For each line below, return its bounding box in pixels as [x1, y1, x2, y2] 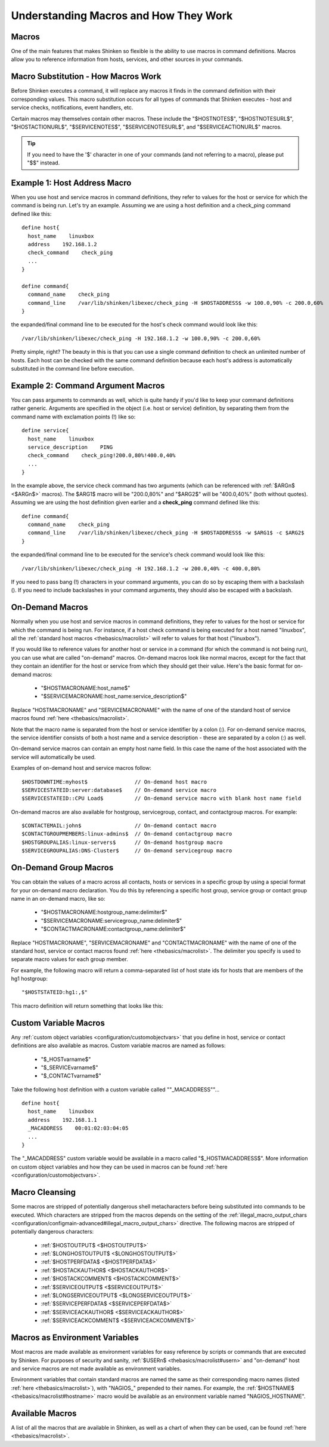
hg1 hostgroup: [11, 975, 48, 983]
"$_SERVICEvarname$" [41, 1064, 98, 1071]
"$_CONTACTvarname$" [41, 1072, 101, 1079]
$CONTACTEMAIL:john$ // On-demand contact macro [21, 822, 217, 829]
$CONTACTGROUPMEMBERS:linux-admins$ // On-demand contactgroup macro [21, 831, 232, 837]
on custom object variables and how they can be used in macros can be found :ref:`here [11, 1163, 228, 1170]
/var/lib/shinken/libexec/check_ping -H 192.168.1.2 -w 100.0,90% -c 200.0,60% [21, 335, 260, 342]
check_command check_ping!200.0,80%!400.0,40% [27, 452, 176, 459]
